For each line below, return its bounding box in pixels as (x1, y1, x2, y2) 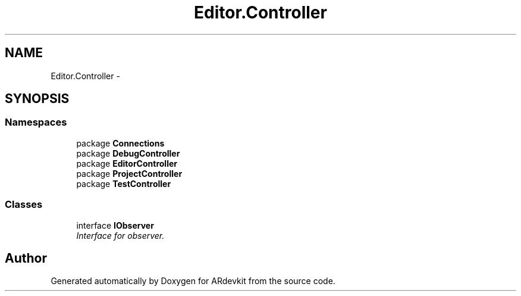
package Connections (76, 138, 165, 148)
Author (5, 250, 47, 266)
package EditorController (76, 158, 177, 169)
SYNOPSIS (5, 91, 70, 107)
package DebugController (76, 148, 180, 158)
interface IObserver (76, 220, 154, 230)
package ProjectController (76, 168, 183, 179)
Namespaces (5, 116, 67, 129)
